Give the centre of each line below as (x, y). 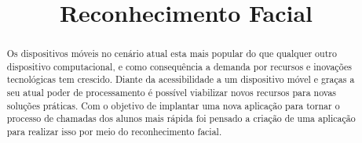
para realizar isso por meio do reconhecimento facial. (114, 132)
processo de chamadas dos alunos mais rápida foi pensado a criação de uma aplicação (181, 118)
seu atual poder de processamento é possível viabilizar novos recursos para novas (172, 93)
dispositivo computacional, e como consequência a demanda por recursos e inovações (179, 66)
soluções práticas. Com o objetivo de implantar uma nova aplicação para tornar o (173, 105)
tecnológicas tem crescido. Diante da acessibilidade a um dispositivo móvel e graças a (181, 79)
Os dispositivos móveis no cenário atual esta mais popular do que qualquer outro (172, 54)
